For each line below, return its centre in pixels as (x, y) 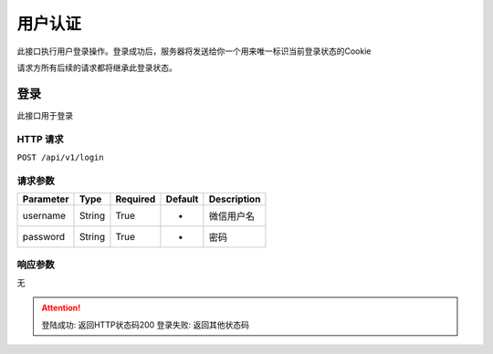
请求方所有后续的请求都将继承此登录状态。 (97, 68)
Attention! (61, 308)
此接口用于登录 (45, 115)
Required (136, 199)
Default (182, 199)
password (44, 237)
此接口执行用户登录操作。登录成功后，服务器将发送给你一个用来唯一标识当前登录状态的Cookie (194, 51)
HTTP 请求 (40, 139)
